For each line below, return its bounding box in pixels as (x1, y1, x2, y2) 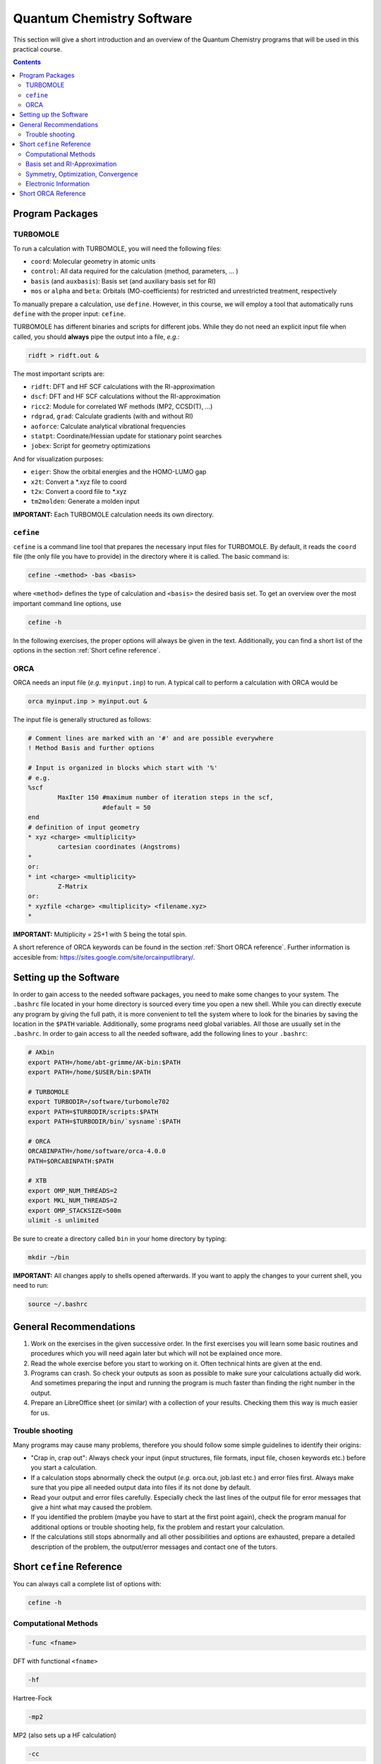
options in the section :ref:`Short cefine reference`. (13, 646, 161, 654)
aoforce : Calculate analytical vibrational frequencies (30, 422, 186, 430)
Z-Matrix (57, 882, 88, 890)
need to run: (13, 1281, 49, 1290)
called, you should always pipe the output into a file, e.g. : (13, 332, 180, 341)
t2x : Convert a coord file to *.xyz (30, 487, 127, 495)
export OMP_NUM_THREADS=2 (28, 1186, 118, 1195)
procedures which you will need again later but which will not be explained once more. (30, 1349, 282, 1358)
